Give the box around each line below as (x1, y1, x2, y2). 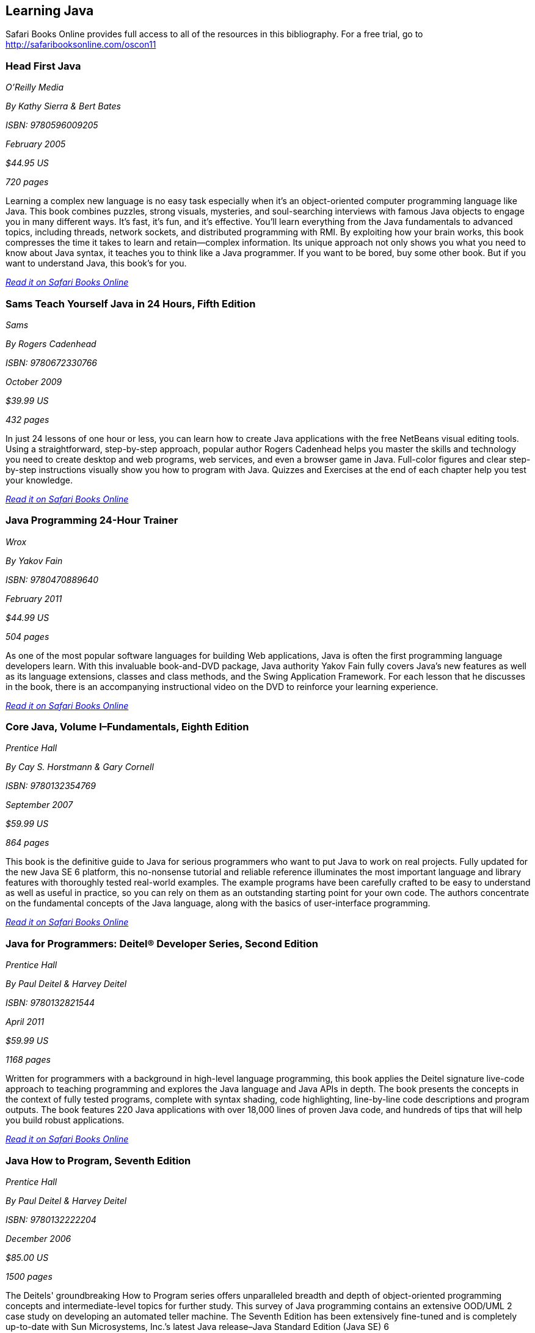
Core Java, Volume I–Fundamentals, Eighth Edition (5, 721, 249, 733)
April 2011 (5, 1016, 45, 1027)
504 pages (5, 631, 49, 642)
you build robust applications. (5, 1115, 125, 1126)
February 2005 (5, 139, 66, 150)
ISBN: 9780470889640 (5, 574, 99, 585)
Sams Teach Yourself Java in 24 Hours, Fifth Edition (5, 297, 256, 310)
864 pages (5, 837, 49, 848)
